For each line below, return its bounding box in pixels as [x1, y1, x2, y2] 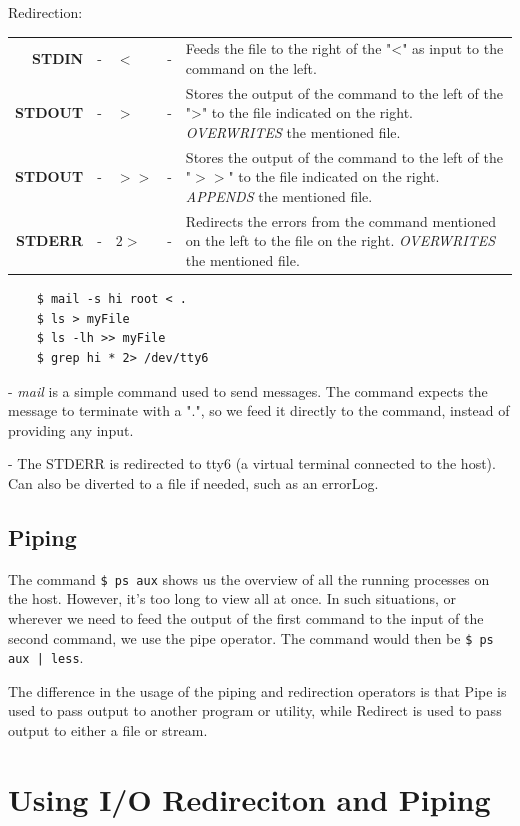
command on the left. [185, 57, 317, 78]
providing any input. [8, 419, 134, 440]
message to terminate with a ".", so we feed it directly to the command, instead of [8, 400, 510, 421]
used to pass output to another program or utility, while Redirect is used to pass [8, 700, 502, 721]
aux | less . [8, 647, 84, 668]
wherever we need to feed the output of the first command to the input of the [8, 607, 484, 628]
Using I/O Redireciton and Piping [8, 778, 491, 819]
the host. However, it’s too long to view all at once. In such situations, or [8, 588, 457, 609]
